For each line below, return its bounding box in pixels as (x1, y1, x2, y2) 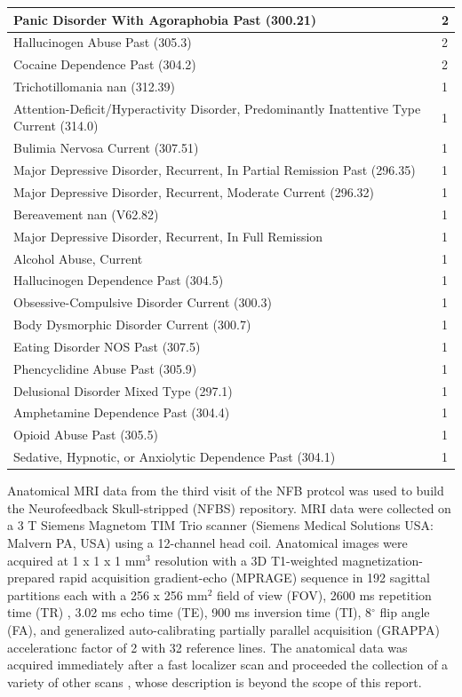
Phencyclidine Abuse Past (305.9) (13, 359, 197, 377)
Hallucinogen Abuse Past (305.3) (13, 33, 192, 51)
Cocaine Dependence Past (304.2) (13, 55, 196, 74)
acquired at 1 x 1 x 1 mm (7, 550, 146, 569)
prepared (7, 568, 55, 587)
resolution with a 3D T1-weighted (155, 550, 339, 569)
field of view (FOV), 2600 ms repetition (217, 585, 432, 604)
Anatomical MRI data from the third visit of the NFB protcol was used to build (7, 481, 444, 500)
